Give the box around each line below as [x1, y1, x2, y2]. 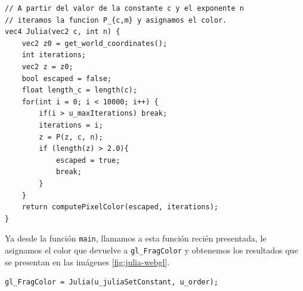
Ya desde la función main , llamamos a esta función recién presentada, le [5, 232, 267, 244]
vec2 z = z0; [21, 62, 73, 71]
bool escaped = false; [21, 74, 112, 83]
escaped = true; [55, 156, 120, 165]
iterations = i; [39, 120, 103, 129]
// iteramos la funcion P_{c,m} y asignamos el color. [5, 16, 227, 24]
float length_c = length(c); [21, 86, 137, 95]
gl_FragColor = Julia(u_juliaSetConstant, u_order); [5, 278, 218, 287]
